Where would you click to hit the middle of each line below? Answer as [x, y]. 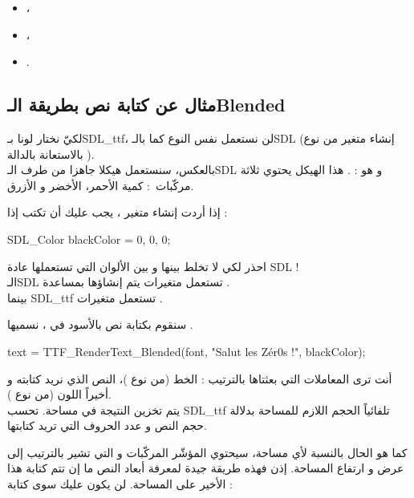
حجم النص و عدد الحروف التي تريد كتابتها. [107, 425]
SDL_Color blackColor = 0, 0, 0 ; [89, 239]
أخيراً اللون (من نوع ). [59, 394]
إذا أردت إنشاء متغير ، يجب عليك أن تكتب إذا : [118, 212]
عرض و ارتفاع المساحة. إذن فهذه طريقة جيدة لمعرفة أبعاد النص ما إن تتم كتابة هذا [206, 468]
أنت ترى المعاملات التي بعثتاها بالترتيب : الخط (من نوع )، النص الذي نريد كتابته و [200, 378]
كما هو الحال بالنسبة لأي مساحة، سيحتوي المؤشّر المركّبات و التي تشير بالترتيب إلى [207, 452]
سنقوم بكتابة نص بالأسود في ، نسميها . [100, 324]
